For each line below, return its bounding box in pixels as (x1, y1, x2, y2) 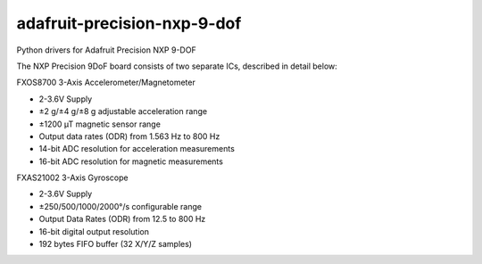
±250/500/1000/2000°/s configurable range (38, 201, 203, 211)
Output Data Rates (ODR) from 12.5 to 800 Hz (38, 214, 206, 225)
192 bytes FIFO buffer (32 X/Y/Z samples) (38, 239, 192, 250)
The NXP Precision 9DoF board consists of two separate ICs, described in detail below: (16, 61, 338, 71)
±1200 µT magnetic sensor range (38, 119, 161, 129)
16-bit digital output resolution (38, 226, 149, 236)
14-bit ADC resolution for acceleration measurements (38, 144, 236, 154)
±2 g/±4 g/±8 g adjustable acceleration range (38, 106, 208, 117)
